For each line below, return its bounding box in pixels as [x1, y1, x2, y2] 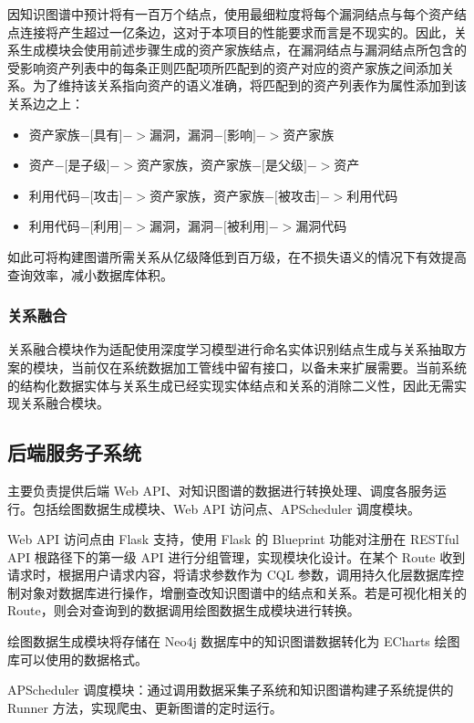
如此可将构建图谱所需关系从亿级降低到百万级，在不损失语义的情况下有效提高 [7, 246, 467, 266]
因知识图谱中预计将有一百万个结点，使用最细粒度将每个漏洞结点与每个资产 [7, 5, 454, 23]
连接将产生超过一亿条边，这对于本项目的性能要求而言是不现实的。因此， [19, 22, 454, 41]
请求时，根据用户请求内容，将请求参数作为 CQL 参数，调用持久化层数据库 [7, 565, 452, 584]
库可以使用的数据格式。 [7, 649, 148, 668]
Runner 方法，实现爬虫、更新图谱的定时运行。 [7, 697, 283, 717]
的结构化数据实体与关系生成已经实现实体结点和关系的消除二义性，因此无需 [7, 375, 454, 394]
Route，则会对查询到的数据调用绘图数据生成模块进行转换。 [7, 601, 360, 620]
